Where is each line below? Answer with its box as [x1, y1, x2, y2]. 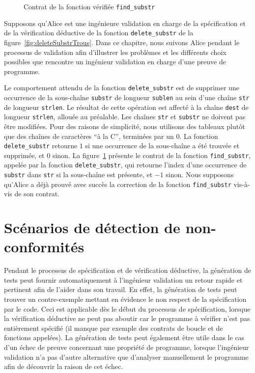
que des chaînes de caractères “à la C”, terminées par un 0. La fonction [4, 131, 218, 141]
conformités [4, 237, 85, 257]
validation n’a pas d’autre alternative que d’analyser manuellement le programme [4, 351, 249, 362]
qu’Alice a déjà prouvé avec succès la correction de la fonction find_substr [4, 179, 231, 189]
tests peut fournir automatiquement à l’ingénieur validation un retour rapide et [4, 274, 243, 285]
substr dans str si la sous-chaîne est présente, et [4, 169, 153, 180]
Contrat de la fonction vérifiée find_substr [24, 1, 155, 11]
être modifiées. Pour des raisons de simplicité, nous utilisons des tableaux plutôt [4, 121, 245, 131]
